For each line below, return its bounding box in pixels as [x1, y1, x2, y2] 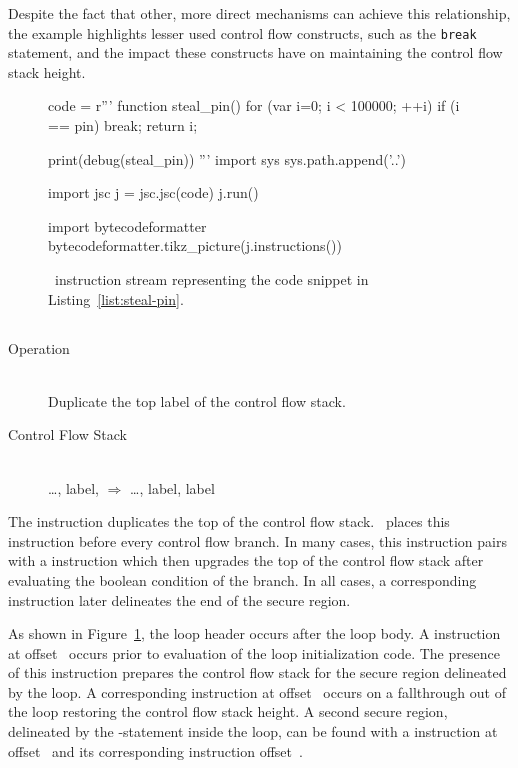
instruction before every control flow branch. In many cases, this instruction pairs [8, 530, 507, 551]
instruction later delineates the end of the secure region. [8, 589, 351, 610]
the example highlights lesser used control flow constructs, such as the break [8, 22, 477, 43]
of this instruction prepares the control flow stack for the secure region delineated [8, 662, 507, 683]
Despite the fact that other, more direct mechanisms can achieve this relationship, [8, 3, 511, 23]
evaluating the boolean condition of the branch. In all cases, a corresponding [8, 569, 477, 590]
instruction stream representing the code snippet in [54, 269, 369, 289]
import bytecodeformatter [48, 215, 207, 236]
